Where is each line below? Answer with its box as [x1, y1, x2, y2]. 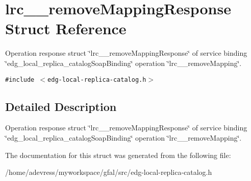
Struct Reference [5, 18, 127, 39]
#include [5, 76, 35, 83]
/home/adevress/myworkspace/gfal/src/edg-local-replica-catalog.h [5, 167, 212, 177]
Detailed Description [5, 98, 117, 114]
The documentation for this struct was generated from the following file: [5, 149, 231, 160]
